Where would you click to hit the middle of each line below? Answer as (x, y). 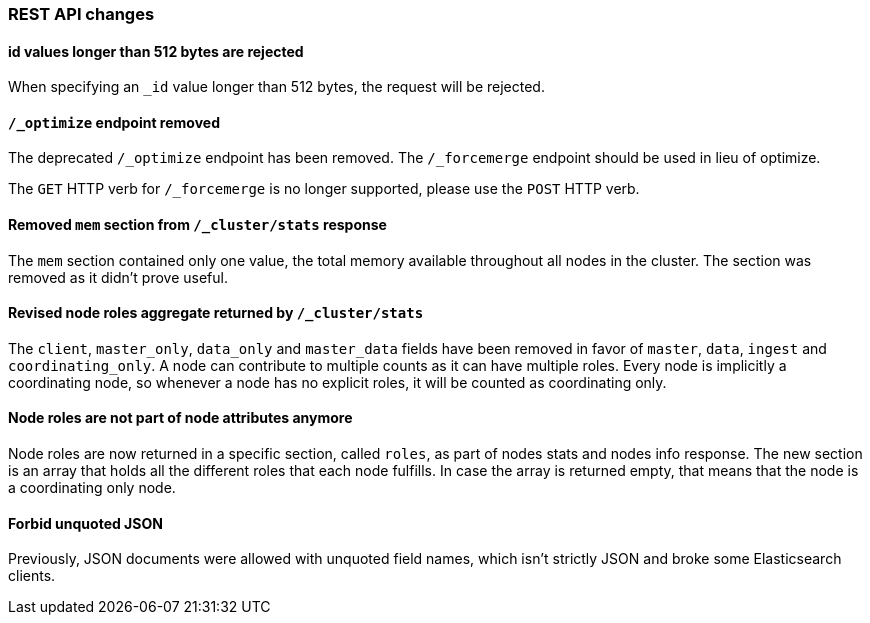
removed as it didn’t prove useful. (118, 277)
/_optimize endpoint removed (114, 122)
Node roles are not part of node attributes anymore (180, 418)
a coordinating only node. (92, 488)
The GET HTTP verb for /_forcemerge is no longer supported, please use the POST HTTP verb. (324, 189)
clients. (32, 576)
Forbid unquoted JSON (85, 523)
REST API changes (81, 14)
